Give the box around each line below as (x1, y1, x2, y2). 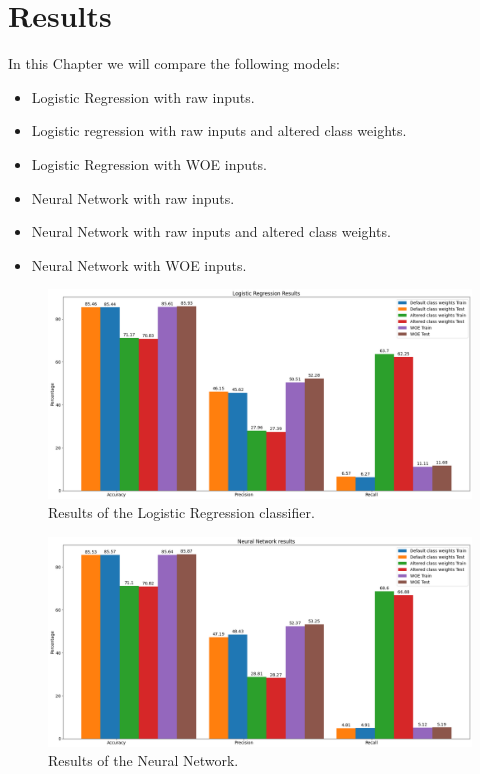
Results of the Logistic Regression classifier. (48, 502, 315, 523)
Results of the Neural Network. (48, 750, 239, 771)
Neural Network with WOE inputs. (31, 254, 247, 275)
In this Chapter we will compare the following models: (8, 53, 340, 74)
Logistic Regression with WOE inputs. (31, 153, 267, 174)
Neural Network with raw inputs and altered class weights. (31, 221, 391, 242)
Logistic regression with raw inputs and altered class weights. (31, 120, 407, 141)
